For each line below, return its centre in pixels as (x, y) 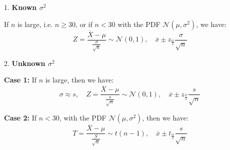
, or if (84, 24)
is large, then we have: (79, 80)
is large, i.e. (35, 24)
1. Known (20, 7)
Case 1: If (20, 80)
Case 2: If (20, 118)
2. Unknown (25, 63)
